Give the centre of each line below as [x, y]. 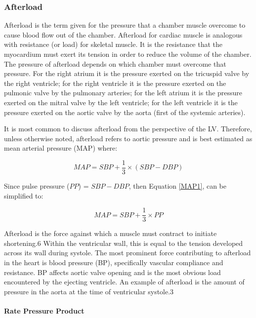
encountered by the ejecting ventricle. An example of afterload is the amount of [124, 282]
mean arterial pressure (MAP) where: [61, 148]
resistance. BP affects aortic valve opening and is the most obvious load [112, 272]
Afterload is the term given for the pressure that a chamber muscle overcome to [125, 25]
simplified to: [24, 195]
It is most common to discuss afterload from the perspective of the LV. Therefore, [128, 129]
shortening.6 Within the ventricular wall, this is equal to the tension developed [124, 243]
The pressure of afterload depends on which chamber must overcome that [115, 63]
